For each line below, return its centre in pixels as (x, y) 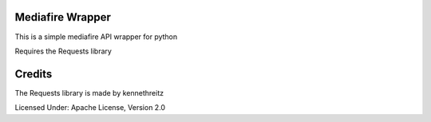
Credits (34, 74)
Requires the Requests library (63, 51)
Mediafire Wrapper (63, 17)
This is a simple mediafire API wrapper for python (96, 37)
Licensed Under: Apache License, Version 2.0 (90, 108)
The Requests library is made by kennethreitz (89, 92)
